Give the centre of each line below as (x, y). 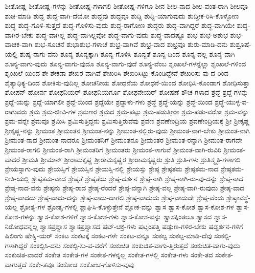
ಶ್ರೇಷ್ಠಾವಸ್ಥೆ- (238, 197)
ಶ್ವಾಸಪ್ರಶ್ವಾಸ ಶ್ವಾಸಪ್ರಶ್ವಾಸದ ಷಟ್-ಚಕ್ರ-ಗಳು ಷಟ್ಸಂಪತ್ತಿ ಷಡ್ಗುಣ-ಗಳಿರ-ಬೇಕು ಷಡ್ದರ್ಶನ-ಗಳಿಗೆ (141, 226)
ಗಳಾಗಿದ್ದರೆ (16, 245)
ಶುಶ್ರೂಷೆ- (241, 44)
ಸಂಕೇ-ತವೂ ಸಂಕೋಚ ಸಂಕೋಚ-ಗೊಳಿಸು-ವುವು (81, 264)
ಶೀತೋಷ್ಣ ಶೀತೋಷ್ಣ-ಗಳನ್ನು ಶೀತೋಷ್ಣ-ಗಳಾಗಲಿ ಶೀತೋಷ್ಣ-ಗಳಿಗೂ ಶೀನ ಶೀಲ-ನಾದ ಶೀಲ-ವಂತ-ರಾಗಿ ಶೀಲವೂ (127, 6)
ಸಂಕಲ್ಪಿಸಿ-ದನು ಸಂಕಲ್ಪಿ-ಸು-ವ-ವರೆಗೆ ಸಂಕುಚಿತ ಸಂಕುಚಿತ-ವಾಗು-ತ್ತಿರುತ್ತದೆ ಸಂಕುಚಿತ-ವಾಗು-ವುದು (135, 245)
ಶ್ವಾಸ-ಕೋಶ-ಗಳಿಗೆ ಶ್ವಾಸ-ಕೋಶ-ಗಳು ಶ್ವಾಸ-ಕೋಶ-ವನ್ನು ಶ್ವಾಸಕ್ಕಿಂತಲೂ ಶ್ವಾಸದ (125, 217)
